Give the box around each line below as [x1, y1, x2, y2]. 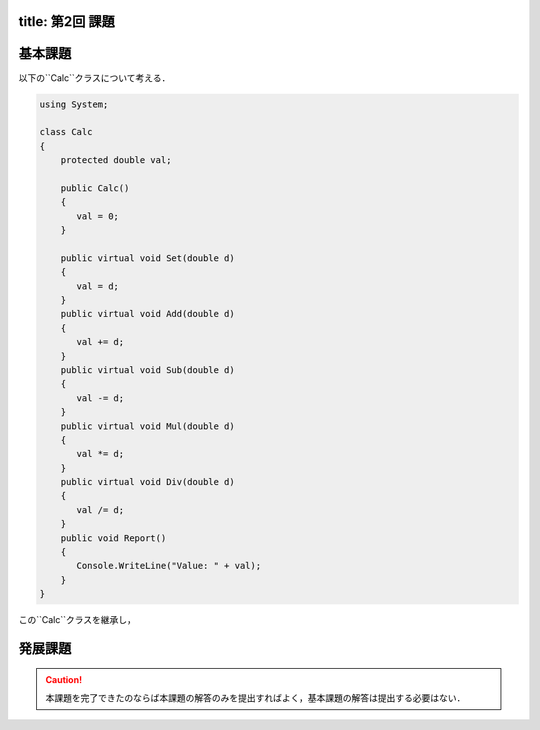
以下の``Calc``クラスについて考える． [18, 71, 171, 84]
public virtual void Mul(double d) [60, 420, 235, 432]
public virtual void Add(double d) [60, 308, 235, 320]
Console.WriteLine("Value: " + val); [76, 560, 262, 572]
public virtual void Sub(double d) [60, 364, 235, 375]
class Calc [39, 126, 93, 138]
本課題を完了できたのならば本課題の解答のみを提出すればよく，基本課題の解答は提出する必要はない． [45, 691, 466, 704]
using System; [39, 98, 109, 110]
